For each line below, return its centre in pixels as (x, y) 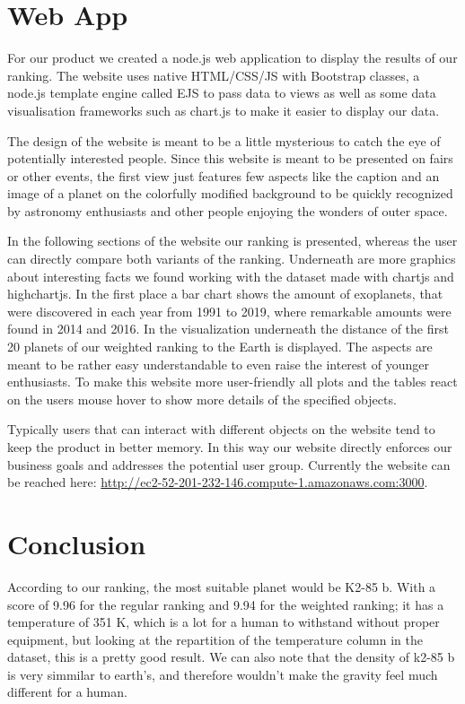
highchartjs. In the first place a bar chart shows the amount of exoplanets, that (225, 294)
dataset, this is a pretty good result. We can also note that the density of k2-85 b (231, 657)
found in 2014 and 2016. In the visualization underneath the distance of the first (228, 329)
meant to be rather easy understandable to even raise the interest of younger (218, 364)
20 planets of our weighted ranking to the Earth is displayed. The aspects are (220, 347)
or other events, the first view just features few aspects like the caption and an (224, 175)
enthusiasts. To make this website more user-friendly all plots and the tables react (232, 382)
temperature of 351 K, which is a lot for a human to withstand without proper (224, 622)
